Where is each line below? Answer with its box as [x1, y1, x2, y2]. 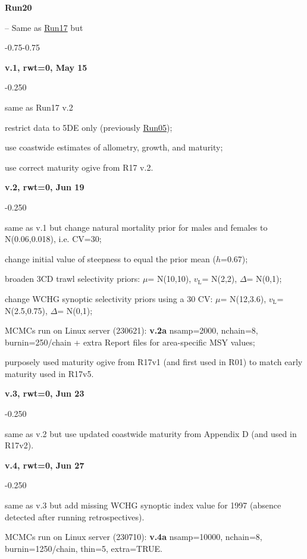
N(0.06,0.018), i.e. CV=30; [5, 233, 102, 245]
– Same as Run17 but [5, 21, 83, 33]
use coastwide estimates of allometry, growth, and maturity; [5, 141, 223, 153]
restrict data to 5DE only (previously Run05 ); [5, 121, 173, 133]
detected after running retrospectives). [5, 510, 145, 523]
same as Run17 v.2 [5, 101, 73, 113]
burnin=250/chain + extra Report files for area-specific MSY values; [5, 335, 255, 348]
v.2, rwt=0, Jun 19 [5, 181, 84, 193]
